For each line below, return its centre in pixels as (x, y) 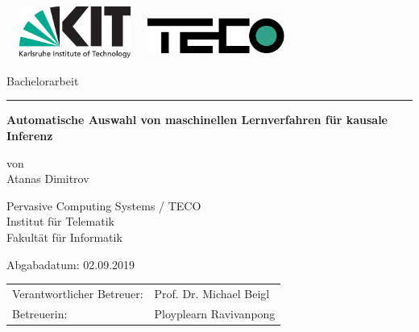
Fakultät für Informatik (64, 237)
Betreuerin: (40, 313)
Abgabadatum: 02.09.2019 (71, 264)
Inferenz (30, 136)
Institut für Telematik (60, 221)
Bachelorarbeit (43, 80)
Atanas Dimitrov (48, 178)
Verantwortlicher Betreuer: (78, 293)
